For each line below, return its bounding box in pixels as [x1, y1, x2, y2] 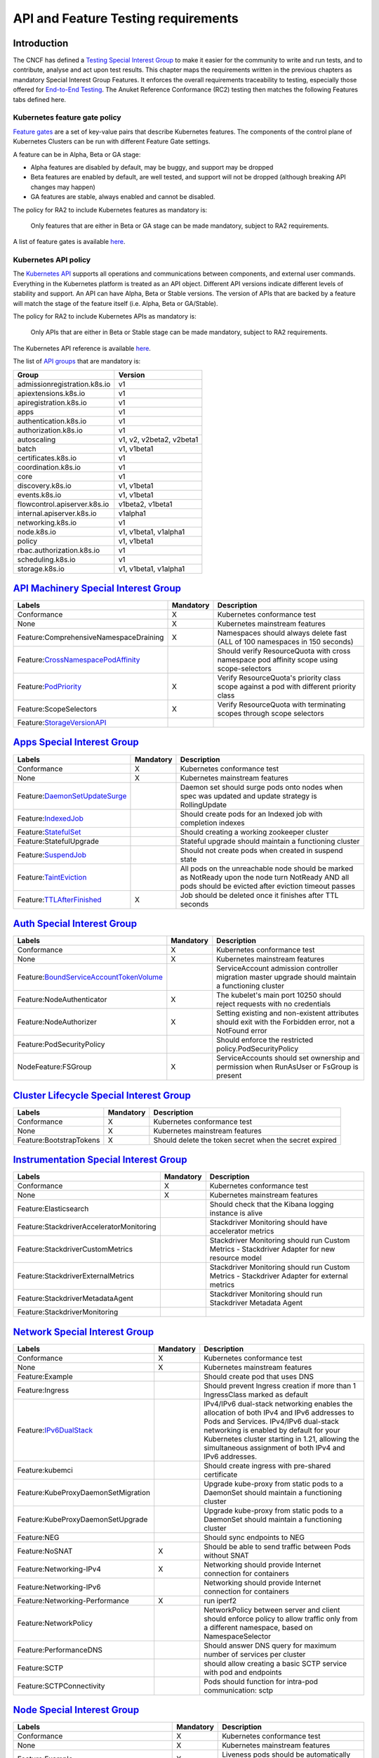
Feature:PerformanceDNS [17, 1645, 103, 1655]
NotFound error [216, 1026, 267, 1036]
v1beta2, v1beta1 [118, 499, 173, 509]
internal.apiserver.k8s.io [17, 508, 98, 518]
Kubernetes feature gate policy [13, 113, 122, 122]
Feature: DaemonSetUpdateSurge [17, 791, 127, 801]
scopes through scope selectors [217, 709, 324, 719]
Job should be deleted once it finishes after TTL [180, 890, 339, 900]
